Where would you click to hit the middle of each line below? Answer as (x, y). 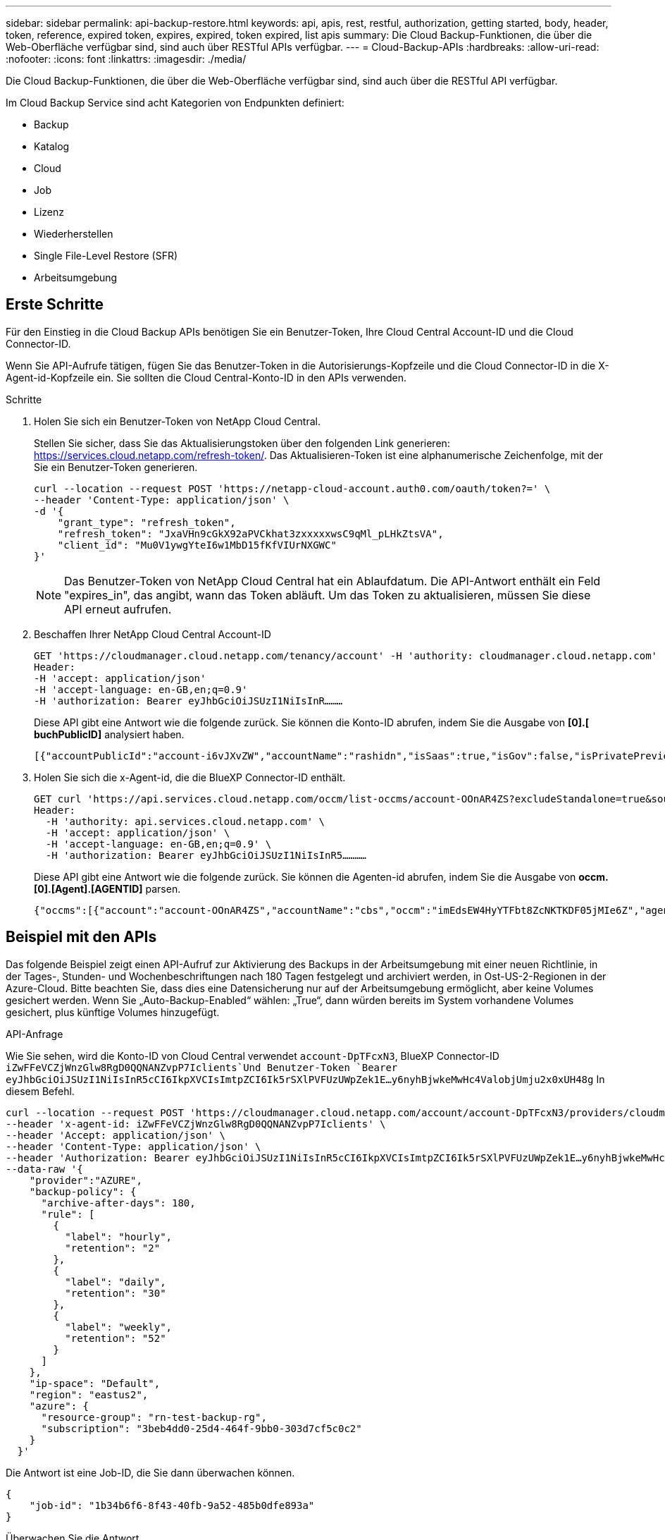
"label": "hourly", (119, 1236)
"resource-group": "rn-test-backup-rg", (154, 1417)
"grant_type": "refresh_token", (147, 522)
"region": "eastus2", (89, 1394)
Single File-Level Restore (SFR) (106, 256)
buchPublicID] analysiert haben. (109, 734)
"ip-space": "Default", (95, 1383)
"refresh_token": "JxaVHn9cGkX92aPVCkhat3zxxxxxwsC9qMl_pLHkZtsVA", (250, 533)
